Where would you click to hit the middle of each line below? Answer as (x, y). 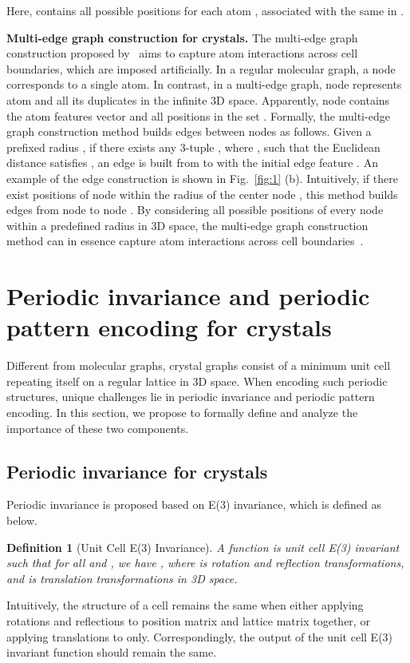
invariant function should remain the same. (112, 652)
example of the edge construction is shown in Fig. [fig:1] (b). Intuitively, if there (202, 178)
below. (22, 520)
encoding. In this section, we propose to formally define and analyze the (182, 412)
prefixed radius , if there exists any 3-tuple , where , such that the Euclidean (193, 147)
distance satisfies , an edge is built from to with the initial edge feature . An (192, 163)
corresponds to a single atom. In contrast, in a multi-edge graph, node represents (204, 84)
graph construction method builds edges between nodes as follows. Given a (189, 131)
